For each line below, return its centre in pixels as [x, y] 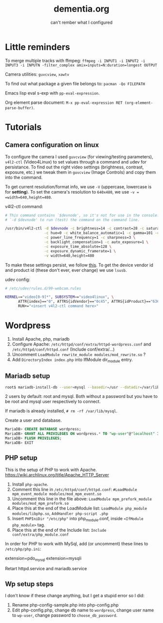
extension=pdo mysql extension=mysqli [43, 559]
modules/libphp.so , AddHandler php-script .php [60, 513]
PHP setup [21, 458]
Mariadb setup [28, 376]
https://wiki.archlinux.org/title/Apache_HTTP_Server [57, 475]
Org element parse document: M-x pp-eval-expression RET [64, 102]
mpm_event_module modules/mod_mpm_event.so [57, 494]
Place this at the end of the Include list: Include [59, 530]
